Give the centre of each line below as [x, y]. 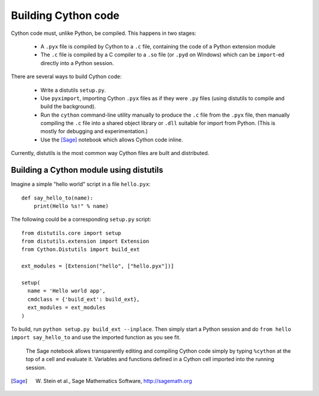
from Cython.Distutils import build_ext [81, 249]
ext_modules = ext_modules [66, 308]
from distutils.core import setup [71, 233]
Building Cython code [65, 15]
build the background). [68, 107]
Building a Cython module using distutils [87, 170]
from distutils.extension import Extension [85, 242]
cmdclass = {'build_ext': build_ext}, [84, 299]
